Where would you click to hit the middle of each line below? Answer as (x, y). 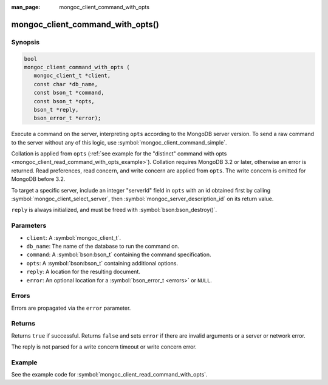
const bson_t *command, (69, 93)
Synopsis (25, 42)
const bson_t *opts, (64, 101)
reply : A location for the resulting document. (84, 272)
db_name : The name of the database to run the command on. (103, 246)
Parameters (29, 226)
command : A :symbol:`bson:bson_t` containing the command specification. (119, 254)
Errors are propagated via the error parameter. (71, 308)
